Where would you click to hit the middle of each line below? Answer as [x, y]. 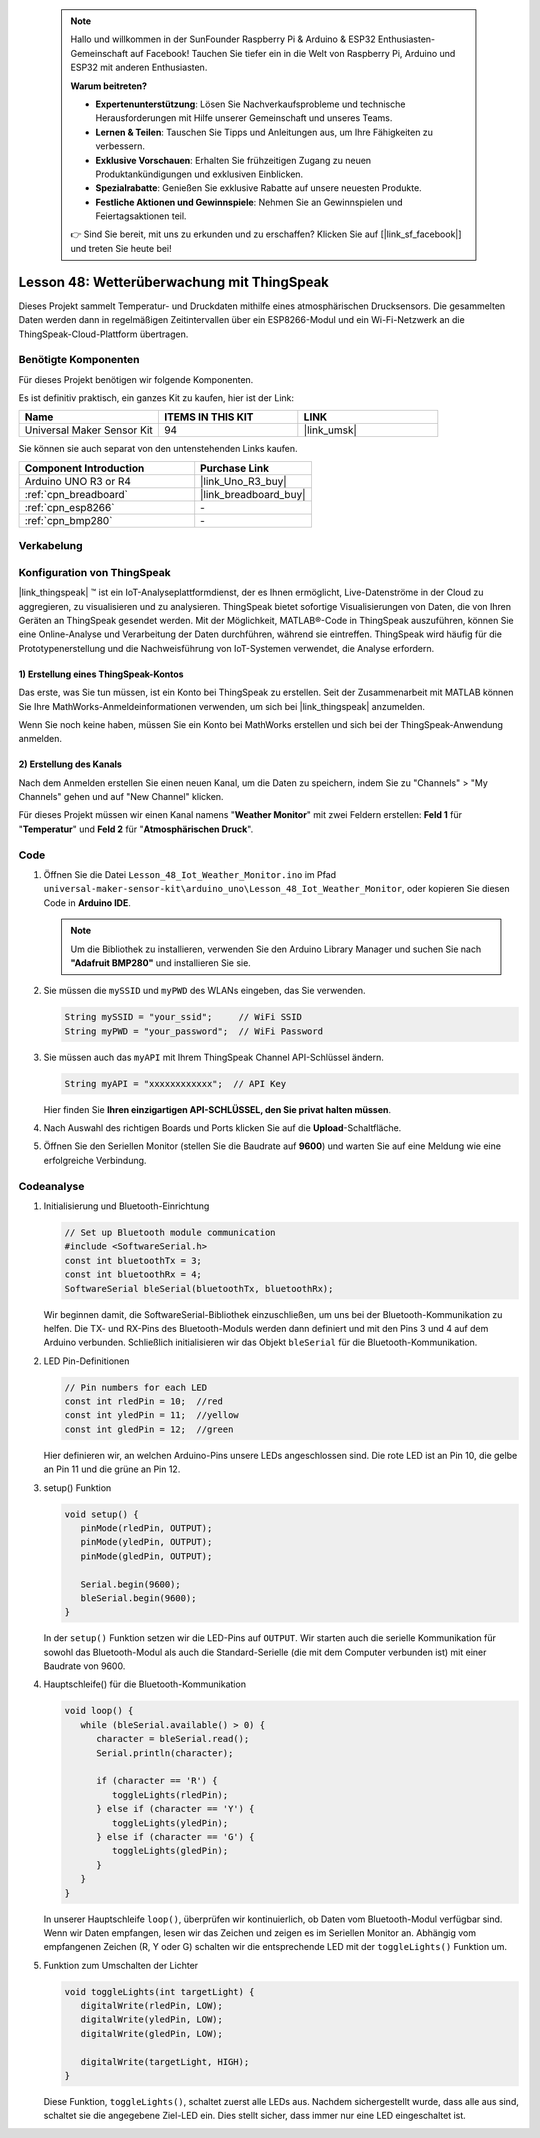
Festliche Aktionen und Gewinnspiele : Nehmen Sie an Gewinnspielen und [249, 202]
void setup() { [101, 1514]
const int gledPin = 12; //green [149, 1429]
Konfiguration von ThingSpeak [94, 572]
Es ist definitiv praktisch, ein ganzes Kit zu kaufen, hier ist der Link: [156, 398]
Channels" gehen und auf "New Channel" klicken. [121, 797]
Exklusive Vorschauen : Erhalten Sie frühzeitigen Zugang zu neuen [233, 160]
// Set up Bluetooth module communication [170, 1232]
